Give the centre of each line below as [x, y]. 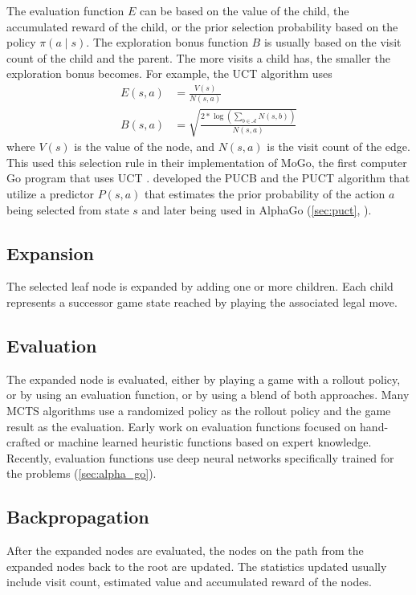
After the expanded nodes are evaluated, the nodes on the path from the [185, 550]
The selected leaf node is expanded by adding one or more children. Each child [200, 286]
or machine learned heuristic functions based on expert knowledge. [208, 442]
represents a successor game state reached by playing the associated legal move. [202, 302]
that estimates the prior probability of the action [265, 193]
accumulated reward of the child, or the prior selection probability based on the [202, 26]
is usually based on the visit [332, 42]
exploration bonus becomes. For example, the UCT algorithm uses [169, 73]
